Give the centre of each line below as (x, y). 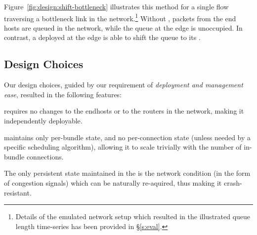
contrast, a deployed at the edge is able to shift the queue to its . (102, 37)
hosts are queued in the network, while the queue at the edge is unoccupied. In (123, 27)
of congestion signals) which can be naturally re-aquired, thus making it (113, 182)
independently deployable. (43, 121)
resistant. (18, 192)
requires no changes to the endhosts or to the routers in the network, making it (124, 111)
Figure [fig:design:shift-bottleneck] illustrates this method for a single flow (116, 6)
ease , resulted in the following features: (63, 94)
